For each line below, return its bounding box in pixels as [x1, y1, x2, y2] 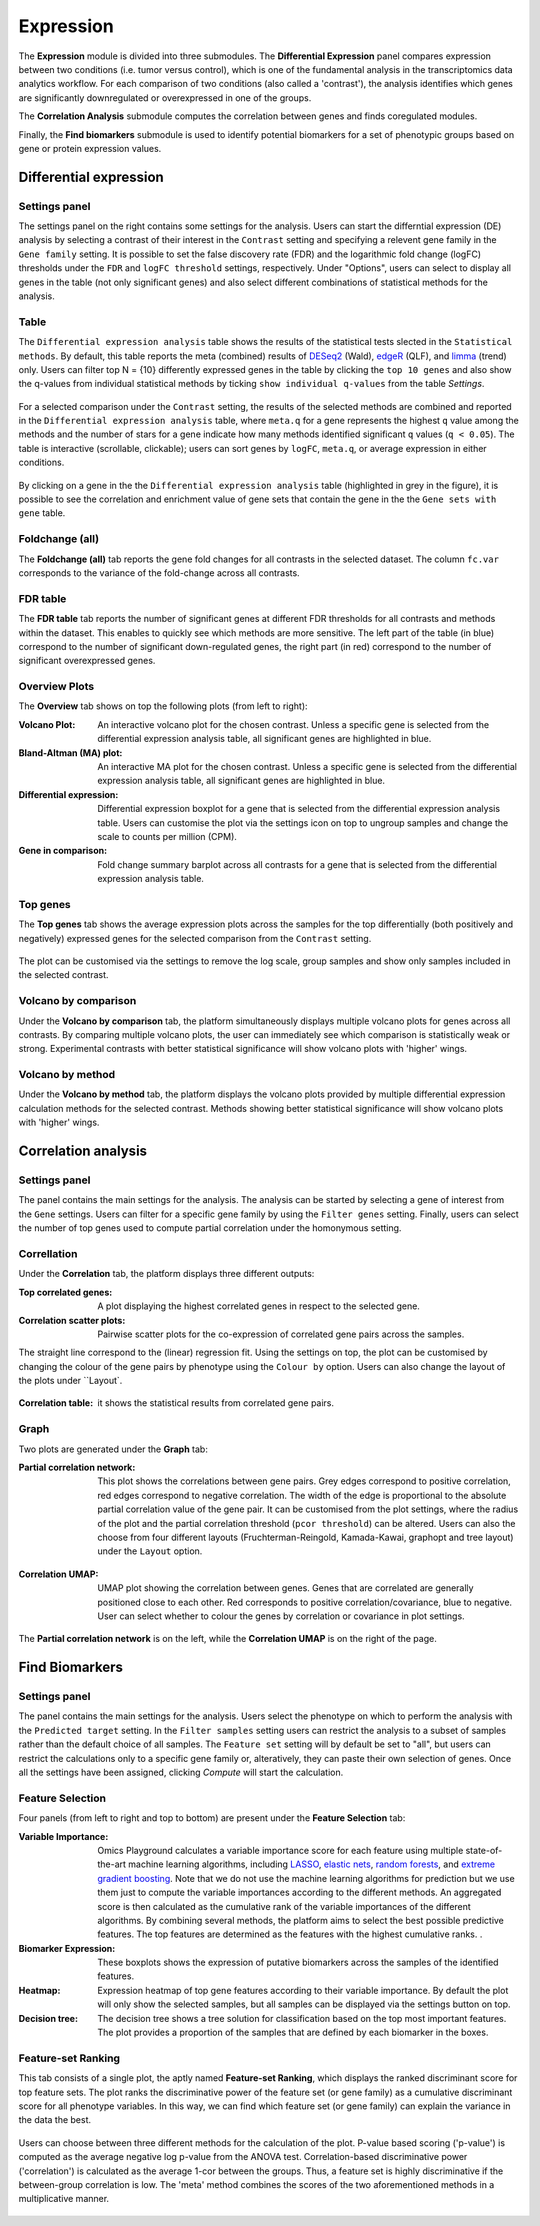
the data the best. [18, 2114, 92, 2126]
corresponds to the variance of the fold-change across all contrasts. [18, 566, 300, 579]
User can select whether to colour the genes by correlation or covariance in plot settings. [97, 1610, 465, 1622]
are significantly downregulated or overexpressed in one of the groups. [18, 91, 312, 104]
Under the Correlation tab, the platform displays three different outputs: [18, 1268, 315, 1280]
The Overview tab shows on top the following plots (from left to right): [18, 700, 309, 712]
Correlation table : [18, 1397, 94, 1409]
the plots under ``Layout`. [18, 1375, 123, 1387]
